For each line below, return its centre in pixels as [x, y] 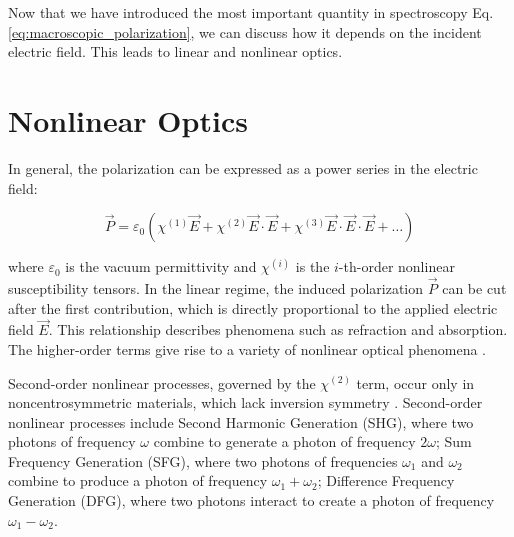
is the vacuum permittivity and [161, 266]
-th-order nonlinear [396, 266]
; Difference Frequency [386, 480]
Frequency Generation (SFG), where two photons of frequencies [203, 460]
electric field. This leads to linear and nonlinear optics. [175, 51]
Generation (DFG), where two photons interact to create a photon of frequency [251, 500]
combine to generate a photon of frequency [284, 441]
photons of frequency [72, 441]
